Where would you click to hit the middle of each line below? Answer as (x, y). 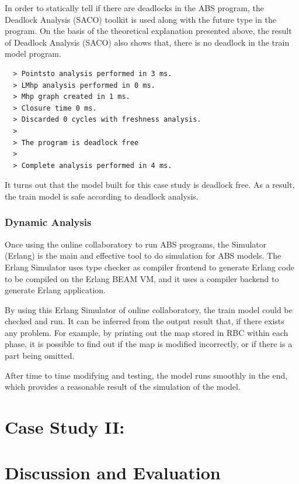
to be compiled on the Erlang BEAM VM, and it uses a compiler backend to (142, 278)
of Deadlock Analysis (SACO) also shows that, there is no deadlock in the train (147, 42)
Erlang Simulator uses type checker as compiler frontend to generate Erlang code (149, 267)
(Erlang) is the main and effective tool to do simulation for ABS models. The (143, 255)
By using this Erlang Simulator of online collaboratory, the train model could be (149, 309)
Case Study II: (65, 427)
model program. (33, 54)
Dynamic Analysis (48, 222)
